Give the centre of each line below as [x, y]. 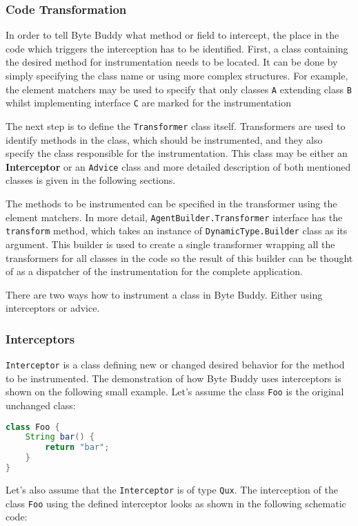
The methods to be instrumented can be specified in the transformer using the [171, 203]
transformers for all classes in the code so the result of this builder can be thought [179, 257]
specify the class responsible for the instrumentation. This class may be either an [177, 153]
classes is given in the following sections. [91, 180]
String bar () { [60, 437]
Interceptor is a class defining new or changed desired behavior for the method [175, 365]
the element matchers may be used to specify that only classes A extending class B [179, 89]
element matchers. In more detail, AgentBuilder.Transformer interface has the [174, 217]
